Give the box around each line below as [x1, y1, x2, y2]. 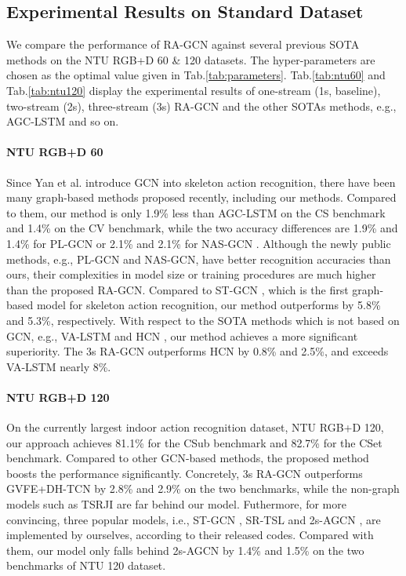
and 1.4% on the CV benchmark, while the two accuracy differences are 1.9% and [6, 220, 398, 236]
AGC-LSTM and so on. [6, 113, 119, 129]
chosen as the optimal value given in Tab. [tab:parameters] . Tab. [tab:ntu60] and [6, 67, 386, 83]
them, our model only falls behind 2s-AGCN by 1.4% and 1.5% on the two [6, 541, 364, 558]
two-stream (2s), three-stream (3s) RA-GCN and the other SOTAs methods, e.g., [6, 97, 397, 114]
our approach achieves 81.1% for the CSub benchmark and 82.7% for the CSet [6, 434, 382, 450]
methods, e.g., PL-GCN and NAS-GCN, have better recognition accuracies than [6, 250, 391, 267]
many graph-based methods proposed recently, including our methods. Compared [6, 189, 397, 206]
